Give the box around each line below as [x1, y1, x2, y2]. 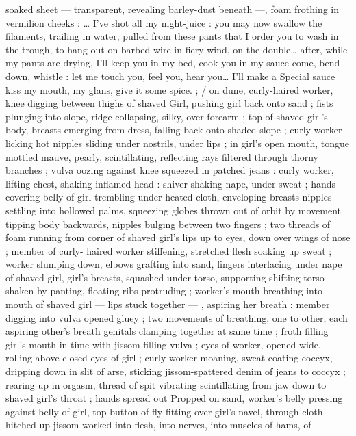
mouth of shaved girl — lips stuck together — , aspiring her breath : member [5, 297, 330, 311]
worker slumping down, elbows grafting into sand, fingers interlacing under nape [5, 257, 342, 271]
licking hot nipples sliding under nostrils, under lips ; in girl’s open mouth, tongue [5, 136, 349, 150]
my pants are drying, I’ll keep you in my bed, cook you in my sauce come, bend [5, 55, 340, 70]
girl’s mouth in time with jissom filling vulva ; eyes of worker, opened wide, [5, 337, 321, 351]
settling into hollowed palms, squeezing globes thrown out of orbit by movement [5, 203, 341, 217]
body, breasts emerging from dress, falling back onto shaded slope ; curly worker [5, 123, 342, 137]
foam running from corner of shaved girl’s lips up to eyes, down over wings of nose [5, 230, 351, 244]
